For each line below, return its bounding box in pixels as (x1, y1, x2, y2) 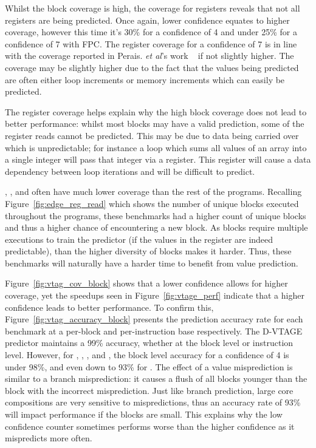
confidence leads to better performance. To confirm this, (5, 300, 214, 313)
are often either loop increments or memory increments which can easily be (5, 73, 285, 86)
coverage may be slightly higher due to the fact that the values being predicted (5, 61, 299, 73)
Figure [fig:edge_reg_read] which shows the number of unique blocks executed (5, 197, 299, 209)
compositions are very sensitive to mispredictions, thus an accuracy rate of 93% (5, 396, 301, 409)
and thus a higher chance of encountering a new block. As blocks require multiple (5, 221, 308, 234)
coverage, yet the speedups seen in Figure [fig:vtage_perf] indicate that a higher (5, 289, 304, 302)
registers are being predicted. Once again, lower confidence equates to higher (5, 13, 290, 26)
